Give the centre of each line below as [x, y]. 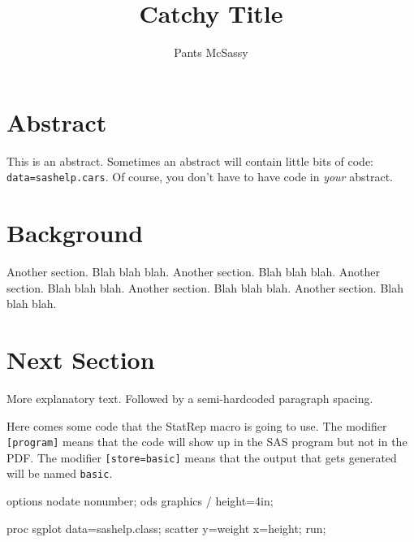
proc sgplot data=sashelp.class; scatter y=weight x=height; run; [166, 528]
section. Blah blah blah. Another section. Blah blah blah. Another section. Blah [205, 287]
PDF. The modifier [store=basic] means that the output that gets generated [202, 457]
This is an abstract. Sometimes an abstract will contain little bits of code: [190, 160]
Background [75, 233]
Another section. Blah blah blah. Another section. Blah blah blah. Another [193, 272]
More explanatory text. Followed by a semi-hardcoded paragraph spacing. [190, 398]
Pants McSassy [211, 52]
